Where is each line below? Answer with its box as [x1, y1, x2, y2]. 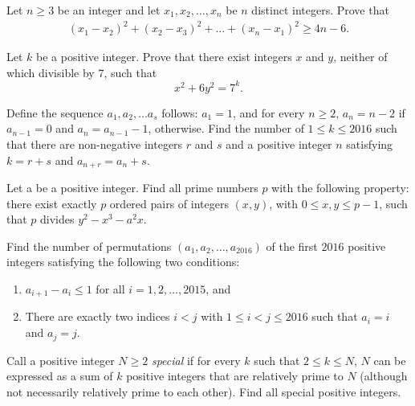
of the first [266, 237, 318, 254]
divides [40, 211, 75, 228]
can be [373, 351, 406, 368]
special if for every [151, 351, 241, 368]
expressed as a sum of [6, 367, 113, 384]
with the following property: [271, 179, 409, 196]
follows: [161, 104, 198, 121]
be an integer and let [57, 2, 161, 18]
